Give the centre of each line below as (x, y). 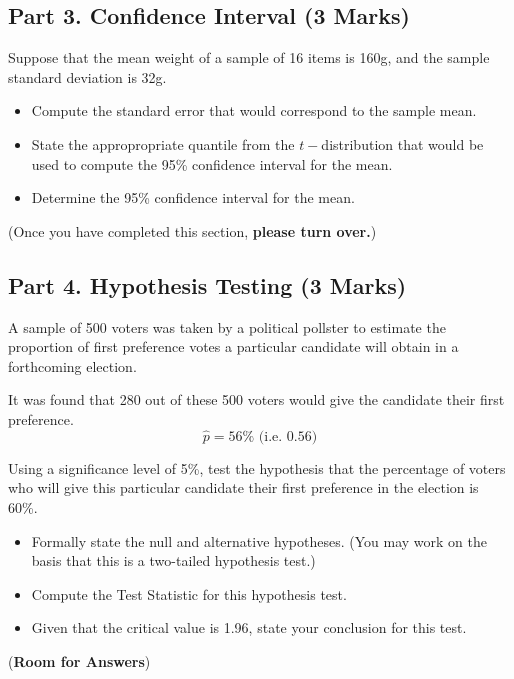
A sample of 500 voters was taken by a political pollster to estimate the (227, 326)
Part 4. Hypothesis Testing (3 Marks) (207, 284)
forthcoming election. (72, 365)
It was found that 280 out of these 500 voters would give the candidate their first (256, 399)
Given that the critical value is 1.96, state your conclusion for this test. (249, 627)
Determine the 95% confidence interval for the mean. (193, 197)
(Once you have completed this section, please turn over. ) (192, 230)
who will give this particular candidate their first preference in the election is (243, 487)
